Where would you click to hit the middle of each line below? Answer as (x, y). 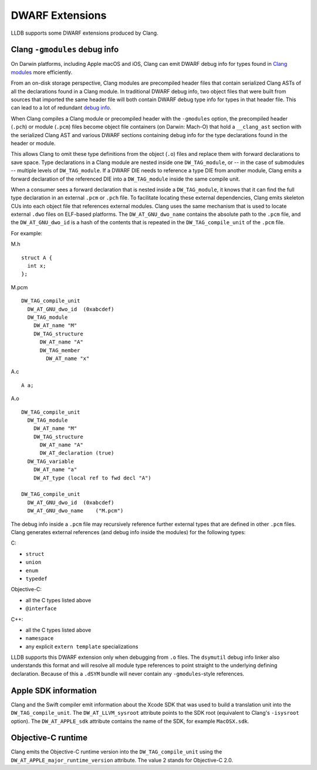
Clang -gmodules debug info (65, 50)
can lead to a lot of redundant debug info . (61, 108)
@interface (41, 609)
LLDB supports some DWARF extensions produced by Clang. (85, 33)
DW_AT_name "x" (68, 358)
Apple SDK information (54, 690)
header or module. (33, 143)
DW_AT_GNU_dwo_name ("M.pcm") (75, 511)
